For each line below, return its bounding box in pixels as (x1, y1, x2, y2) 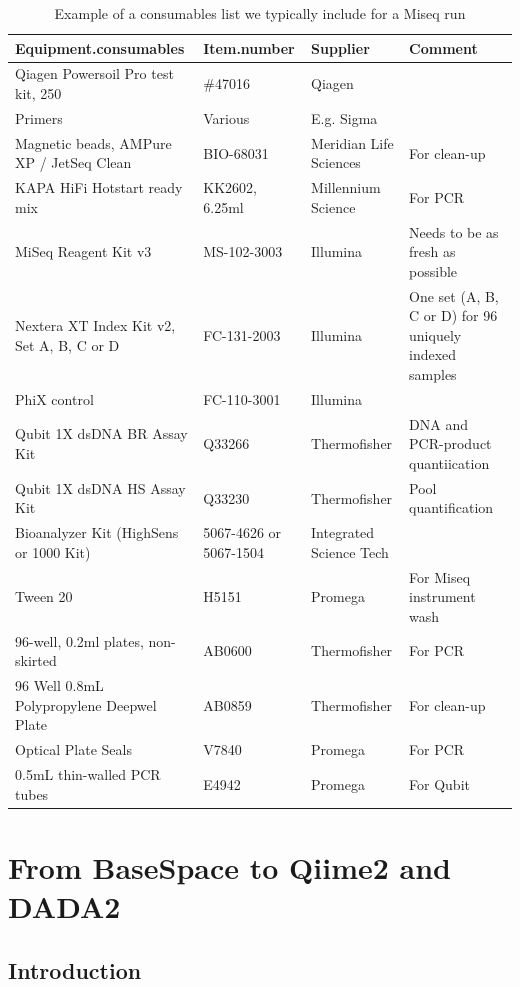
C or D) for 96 (409, 305, 498, 326)
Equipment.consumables (15, 37, 185, 58)
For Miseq (409, 566, 471, 587)
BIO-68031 (203, 142, 269, 163)
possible (409, 260, 458, 281)
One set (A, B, (409, 285, 499, 306)
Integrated (311, 522, 375, 543)
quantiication (409, 452, 490, 473)
